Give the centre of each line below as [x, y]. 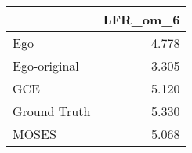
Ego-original [46, 66]
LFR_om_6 [141, 19]
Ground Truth [52, 111]
